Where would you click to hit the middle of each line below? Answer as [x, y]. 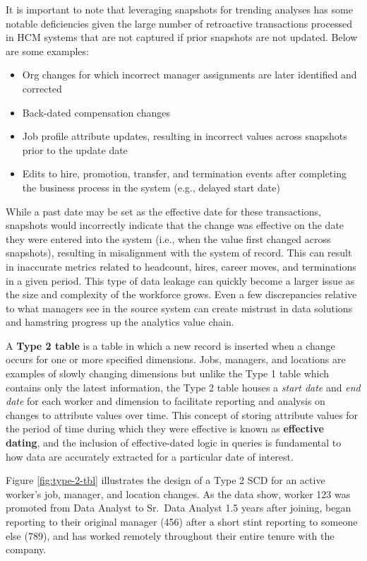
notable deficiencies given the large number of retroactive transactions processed [179, 23]
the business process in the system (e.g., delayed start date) [151, 187]
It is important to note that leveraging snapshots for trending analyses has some [179, 9]
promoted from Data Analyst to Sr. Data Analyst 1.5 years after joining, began [179, 508]
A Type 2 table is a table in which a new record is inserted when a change [170, 345]
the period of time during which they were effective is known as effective [165, 429]
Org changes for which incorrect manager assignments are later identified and [189, 75]
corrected [42, 88]
